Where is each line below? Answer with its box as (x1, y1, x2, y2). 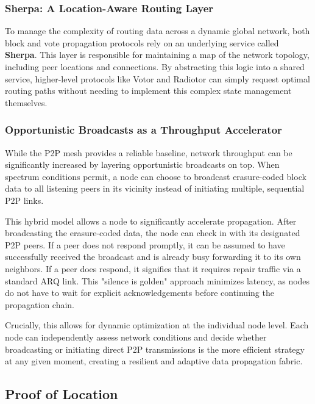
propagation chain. (5, 298, 75, 311)
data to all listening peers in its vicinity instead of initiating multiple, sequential (5, 182, 305, 195)
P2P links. (5, 193, 44, 206)
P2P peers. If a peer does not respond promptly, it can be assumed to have (5, 238, 285, 251)
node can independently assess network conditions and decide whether (5, 330, 267, 343)
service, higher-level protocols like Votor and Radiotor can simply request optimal (5, 72, 310, 85)
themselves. (5, 96, 48, 109)
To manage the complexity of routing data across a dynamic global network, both (5, 24, 310, 37)
